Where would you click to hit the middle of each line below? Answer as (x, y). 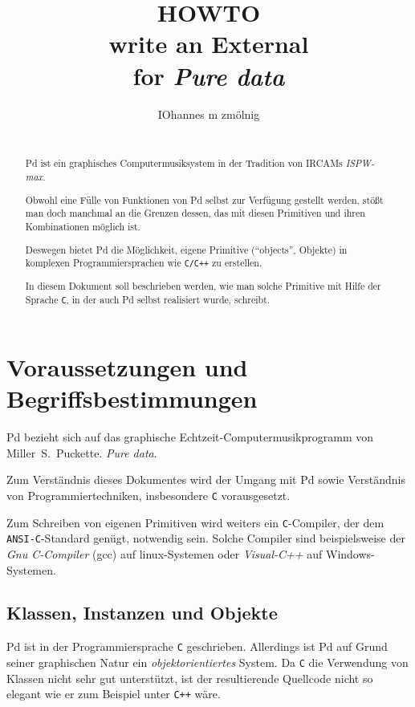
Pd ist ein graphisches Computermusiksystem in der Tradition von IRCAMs (184, 163)
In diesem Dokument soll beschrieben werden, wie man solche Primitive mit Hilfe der (203, 286)
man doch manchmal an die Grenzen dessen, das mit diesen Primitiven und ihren (195, 213)
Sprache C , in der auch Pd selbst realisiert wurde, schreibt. (148, 299)
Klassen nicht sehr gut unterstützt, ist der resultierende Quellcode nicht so (190, 678)
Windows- (350, 553)
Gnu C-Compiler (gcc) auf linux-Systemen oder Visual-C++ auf (165, 553)
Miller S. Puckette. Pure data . (82, 452)
